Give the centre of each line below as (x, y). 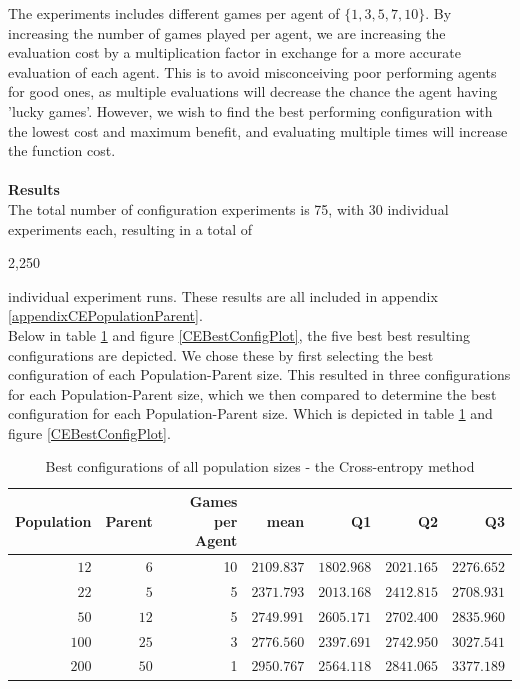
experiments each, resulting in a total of (130, 228)
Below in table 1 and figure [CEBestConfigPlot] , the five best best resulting (239, 334)
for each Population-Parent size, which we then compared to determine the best (252, 393)
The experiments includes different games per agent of (174, 13)
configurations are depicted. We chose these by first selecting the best (221, 354)
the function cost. (62, 150)
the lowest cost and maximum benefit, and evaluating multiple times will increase (258, 130)
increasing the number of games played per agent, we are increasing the (227, 32)
